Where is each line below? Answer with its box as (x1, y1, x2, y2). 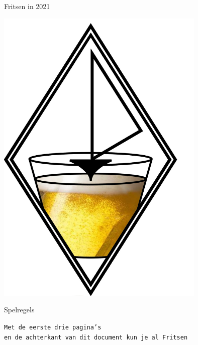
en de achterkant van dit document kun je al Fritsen (4, 333, 188, 341)
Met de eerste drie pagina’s (4, 323, 102, 331)
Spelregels (4, 304, 35, 315)
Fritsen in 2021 (4, 1, 50, 11)
